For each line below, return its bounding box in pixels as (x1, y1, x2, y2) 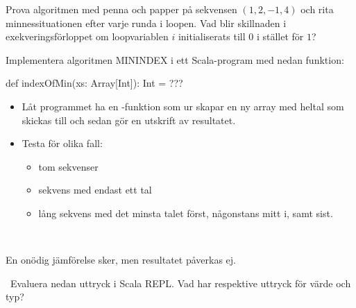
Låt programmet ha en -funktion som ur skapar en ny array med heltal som (22, 99, 344, 113)
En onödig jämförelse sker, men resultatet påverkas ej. (6, 253, 236, 267)
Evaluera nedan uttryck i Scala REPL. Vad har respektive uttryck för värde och (10, 275, 351, 290)
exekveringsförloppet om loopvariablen (6, 29, 169, 44)
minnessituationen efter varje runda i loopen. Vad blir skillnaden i (6, 15, 287, 30)
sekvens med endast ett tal (38, 182, 152, 197)
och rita (300, 2, 334, 16)
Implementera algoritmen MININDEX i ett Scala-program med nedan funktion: (6, 52, 344, 67)
